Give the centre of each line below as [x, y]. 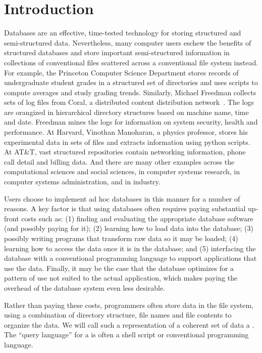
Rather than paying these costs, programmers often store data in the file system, [129, 305]
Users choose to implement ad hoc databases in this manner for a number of [122, 198]
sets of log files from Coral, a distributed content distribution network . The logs [129, 102]
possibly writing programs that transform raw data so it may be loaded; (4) [121, 238]
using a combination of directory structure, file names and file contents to [118, 315]
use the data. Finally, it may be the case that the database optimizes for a [119, 268]
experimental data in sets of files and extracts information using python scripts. [127, 142]
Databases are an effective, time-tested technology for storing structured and [123, 33]
